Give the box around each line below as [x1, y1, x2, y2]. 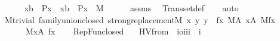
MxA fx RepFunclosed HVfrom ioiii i [25, 25, 201, 37]
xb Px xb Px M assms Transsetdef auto [24, 2, 239, 14]
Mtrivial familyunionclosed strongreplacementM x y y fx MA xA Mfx [4, 13, 276, 26]
